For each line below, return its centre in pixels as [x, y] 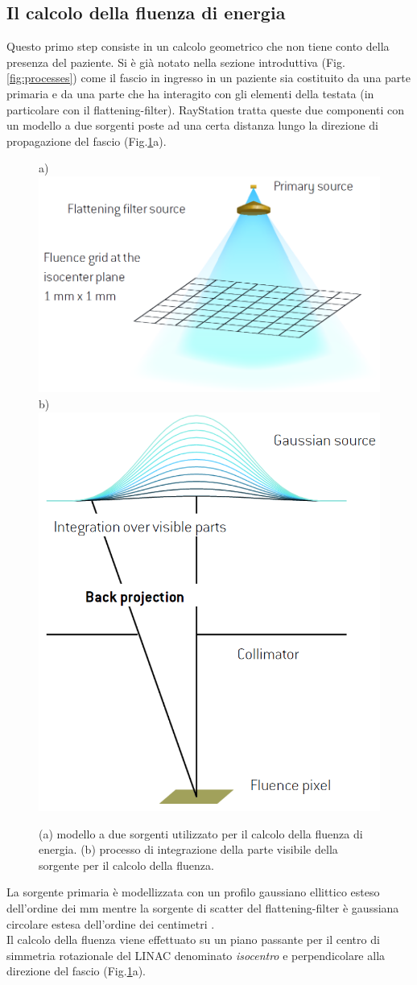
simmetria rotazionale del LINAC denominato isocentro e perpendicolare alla [196, 955]
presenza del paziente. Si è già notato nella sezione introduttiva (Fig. [176, 62]
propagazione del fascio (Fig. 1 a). [87, 141]
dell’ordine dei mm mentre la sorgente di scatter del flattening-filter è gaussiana [203, 908]
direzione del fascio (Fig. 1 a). [76, 971]
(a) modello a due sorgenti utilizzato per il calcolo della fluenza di [201, 833]
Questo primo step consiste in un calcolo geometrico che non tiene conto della [198, 46]
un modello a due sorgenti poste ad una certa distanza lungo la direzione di [192, 125]
